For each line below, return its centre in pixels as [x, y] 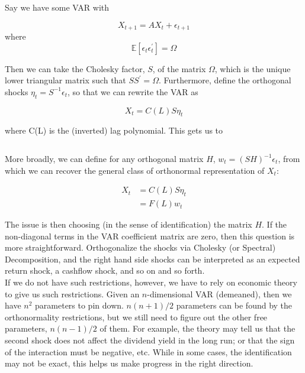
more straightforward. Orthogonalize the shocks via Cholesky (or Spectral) [140, 247]
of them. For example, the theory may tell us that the [198, 328]
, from [289, 159]
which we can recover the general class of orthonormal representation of [135, 170]
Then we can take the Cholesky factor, [75, 68]
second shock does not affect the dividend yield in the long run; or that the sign [150, 340]
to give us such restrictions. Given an [72, 293]
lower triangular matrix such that [65, 80]
